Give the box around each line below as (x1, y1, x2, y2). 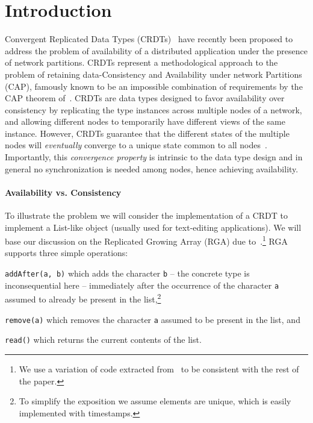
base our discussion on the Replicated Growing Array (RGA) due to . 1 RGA (5, 233, 288, 247)
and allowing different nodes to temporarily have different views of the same (5, 115, 285, 128)
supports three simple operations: (5, 246, 128, 259)
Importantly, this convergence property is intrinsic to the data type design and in (5, 151, 303, 163)
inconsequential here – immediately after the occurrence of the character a (5, 278, 279, 291)
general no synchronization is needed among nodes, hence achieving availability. (5, 162, 299, 175)
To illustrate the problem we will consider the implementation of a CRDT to (5, 209, 288, 222)
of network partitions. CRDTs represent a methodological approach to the (5, 56, 278, 69)
